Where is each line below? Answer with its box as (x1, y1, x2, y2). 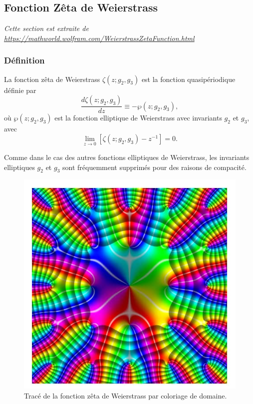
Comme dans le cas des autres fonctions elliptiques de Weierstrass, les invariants (4, 152, 250, 162)
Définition (4, 54, 45, 66)
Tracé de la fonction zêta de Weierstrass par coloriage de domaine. (24, 390, 227, 400)
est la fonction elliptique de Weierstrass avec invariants (54, 112, 222, 123)
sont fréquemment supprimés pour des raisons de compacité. (62, 161, 247, 172)
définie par (4, 84, 36, 95)
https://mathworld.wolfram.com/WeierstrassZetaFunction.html (4, 32, 195, 43)
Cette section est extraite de (4, 23, 89, 33)
